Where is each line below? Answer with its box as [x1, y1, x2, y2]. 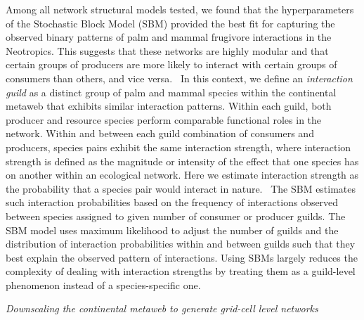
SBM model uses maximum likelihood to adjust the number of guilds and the [6, 222, 339, 237]
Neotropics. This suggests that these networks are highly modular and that [6, 43, 329, 58]
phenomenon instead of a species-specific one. [6, 277, 201, 292]
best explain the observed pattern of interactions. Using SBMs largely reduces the [6, 250, 358, 264]
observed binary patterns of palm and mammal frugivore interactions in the [6, 30, 332, 44]
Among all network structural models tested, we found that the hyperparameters [6, 2, 354, 16]
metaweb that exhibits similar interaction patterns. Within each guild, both [6, 98, 332, 113]
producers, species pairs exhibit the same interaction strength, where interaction [6, 139, 351, 154]
